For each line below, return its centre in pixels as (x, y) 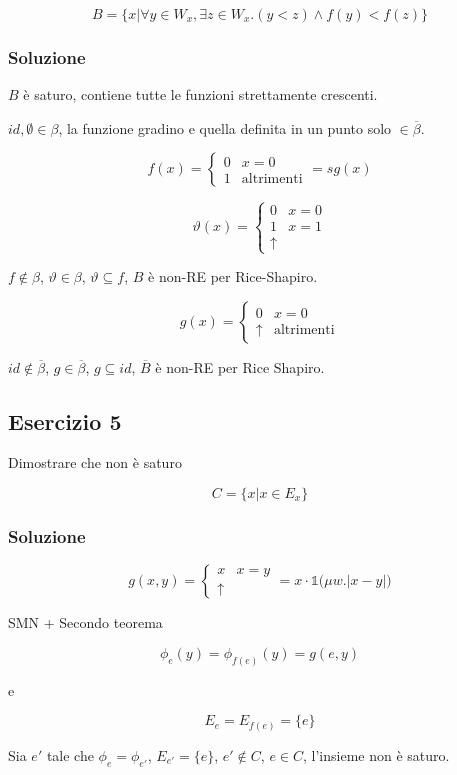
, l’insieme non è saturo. (376, 754)
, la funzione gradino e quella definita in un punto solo (225, 127)
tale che (70, 754)
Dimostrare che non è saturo (95, 462)
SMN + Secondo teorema (85, 622)
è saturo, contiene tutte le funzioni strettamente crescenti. (200, 94)
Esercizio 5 (65, 420)
